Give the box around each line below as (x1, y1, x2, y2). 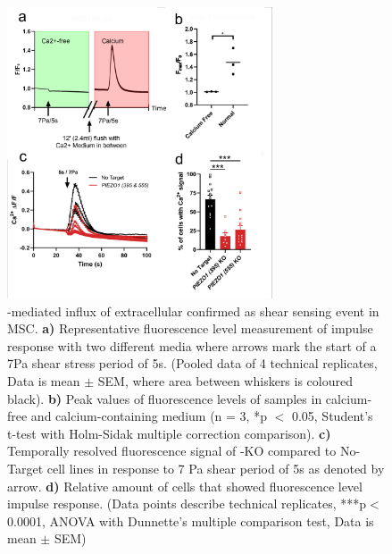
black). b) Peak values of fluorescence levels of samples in (7, 389, 322, 407)
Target (7, 459, 44, 478)
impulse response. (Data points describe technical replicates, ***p (7, 494, 367, 513)
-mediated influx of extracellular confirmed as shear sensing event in (7, 301, 379, 320)
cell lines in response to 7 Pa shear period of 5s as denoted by (46, 459, 385, 478)
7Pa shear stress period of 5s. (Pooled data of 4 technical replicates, (7, 354, 378, 373)
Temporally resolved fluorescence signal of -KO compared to (7, 441, 337, 460)
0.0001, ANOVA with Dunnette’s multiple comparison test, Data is (7, 511, 374, 530)
